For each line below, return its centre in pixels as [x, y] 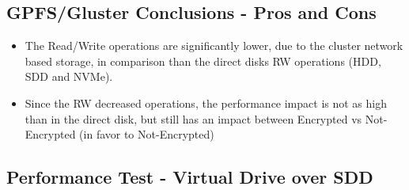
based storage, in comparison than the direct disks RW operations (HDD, [203, 61]
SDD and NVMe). [69, 76]
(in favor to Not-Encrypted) [147, 134]
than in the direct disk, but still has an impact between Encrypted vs [193, 118]
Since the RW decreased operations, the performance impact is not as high [206, 103]
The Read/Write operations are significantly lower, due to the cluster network [214, 46]
